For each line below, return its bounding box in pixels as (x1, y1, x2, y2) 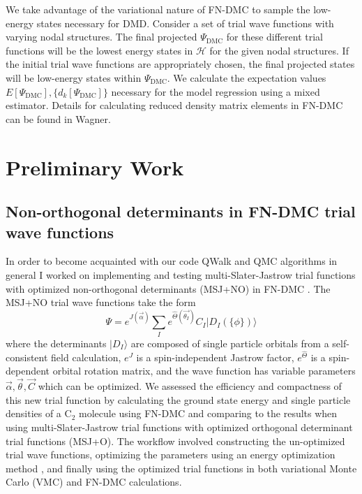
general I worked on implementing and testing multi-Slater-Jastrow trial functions (6, 267, 356, 282)
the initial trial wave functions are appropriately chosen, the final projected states (6, 57, 355, 71)
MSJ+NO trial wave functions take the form (6, 295, 196, 310)
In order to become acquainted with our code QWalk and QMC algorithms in (6, 254, 338, 268)
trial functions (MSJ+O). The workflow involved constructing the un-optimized (6, 433, 345, 448)
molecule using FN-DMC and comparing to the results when (78, 406, 338, 421)
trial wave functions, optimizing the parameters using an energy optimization (6, 447, 335, 462)
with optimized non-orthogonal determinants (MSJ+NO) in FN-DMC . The (6, 281, 331, 296)
